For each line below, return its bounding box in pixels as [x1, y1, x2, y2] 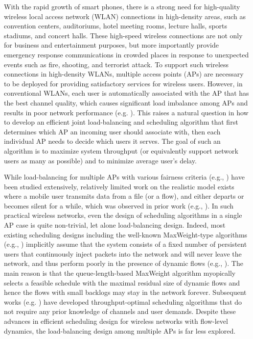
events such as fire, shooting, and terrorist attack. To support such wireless [4, 59, 229, 69]
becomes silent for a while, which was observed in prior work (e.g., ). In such [4, 200, 234, 210]
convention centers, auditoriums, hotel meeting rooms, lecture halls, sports [4, 21, 228, 31]
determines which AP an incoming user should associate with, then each [4, 126, 221, 136]
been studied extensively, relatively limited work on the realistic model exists [4, 181, 234, 191]
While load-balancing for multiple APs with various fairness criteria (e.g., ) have [4, 172, 245, 182]
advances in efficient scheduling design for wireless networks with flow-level [4, 316, 228, 326]
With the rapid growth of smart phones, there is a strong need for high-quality [4, 1, 240, 11]
